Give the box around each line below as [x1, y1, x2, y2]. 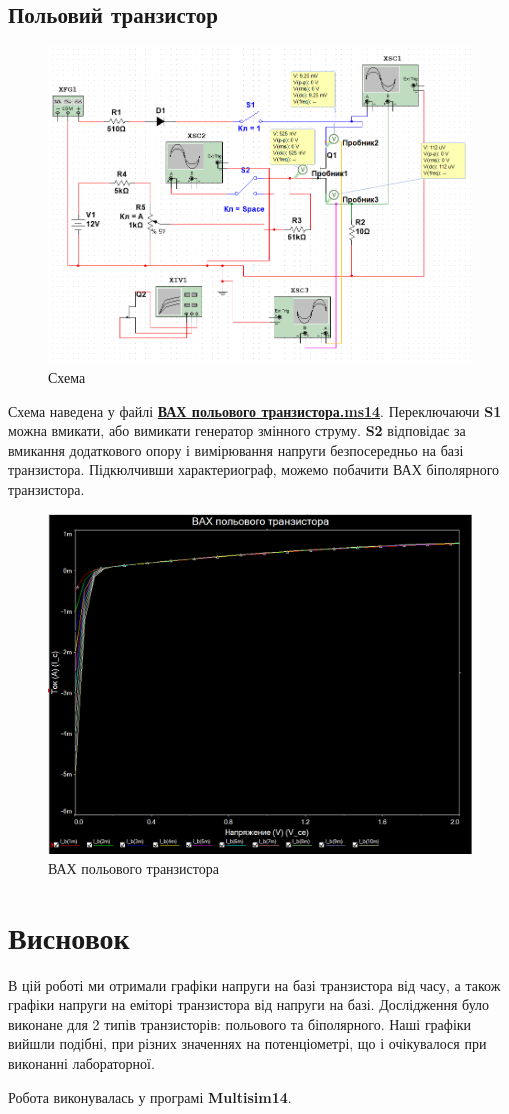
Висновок [8, 916, 130, 957]
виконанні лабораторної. [8, 1053, 155, 1074]
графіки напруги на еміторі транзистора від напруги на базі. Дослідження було [8, 994, 490, 1015]
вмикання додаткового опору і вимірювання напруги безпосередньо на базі [8, 439, 464, 460]
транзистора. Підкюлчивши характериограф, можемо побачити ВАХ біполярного [8, 459, 500, 480]
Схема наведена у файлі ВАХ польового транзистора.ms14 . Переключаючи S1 [8, 400, 502, 421]
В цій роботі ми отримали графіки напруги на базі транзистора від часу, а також [8, 974, 501, 995]
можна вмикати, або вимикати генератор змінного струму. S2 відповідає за [8, 420, 466, 441]
